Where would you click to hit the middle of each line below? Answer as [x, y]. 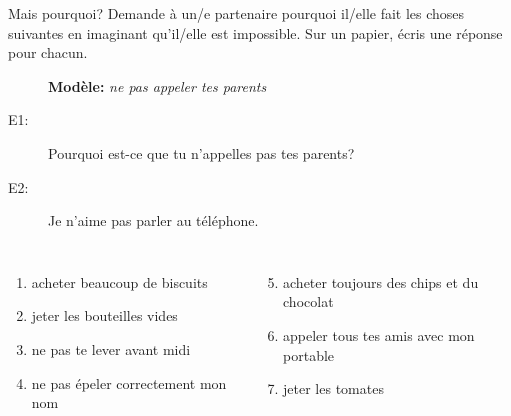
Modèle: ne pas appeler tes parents [157, 85]
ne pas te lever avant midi [111, 348]
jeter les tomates [333, 388]
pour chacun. [48, 52]
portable [309, 354]
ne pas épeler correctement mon [129, 382]
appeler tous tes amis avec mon [379, 334]
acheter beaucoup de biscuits [119, 281]
